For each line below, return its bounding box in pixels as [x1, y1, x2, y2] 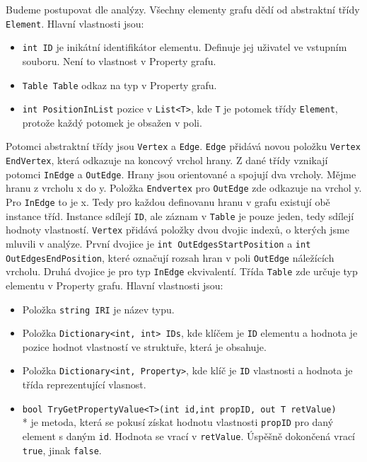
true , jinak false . [22, 442, 102, 457]
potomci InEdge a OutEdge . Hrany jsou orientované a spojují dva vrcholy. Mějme [6, 166, 356, 181]
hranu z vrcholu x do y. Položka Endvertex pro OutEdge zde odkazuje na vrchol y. [6, 180, 362, 195]
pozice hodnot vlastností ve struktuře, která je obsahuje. [22, 339, 267, 354]
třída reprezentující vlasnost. [22, 377, 146, 392]
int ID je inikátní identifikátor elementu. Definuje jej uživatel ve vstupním [22, 40, 347, 54]
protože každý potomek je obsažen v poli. [22, 115, 202, 129]
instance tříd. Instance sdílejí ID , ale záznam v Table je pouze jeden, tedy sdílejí [6, 208, 354, 223]
